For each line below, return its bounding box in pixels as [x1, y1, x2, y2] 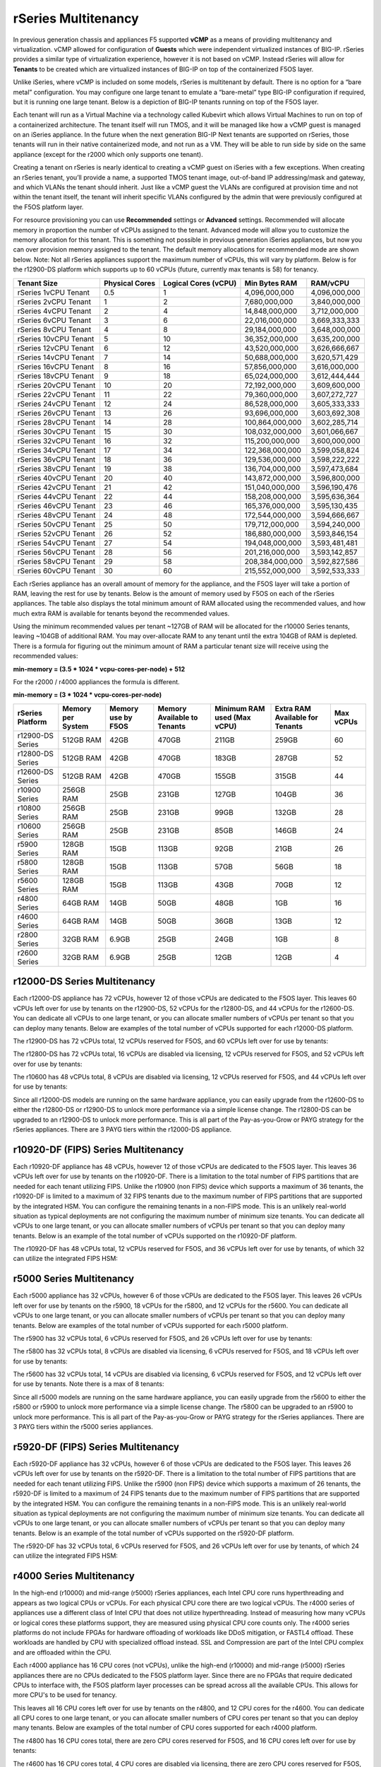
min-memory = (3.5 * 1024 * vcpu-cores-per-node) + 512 [13, 664, 186, 673]
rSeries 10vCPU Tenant [17, 334, 95, 344]
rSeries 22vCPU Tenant [17, 389, 96, 399]
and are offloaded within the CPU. [13, 1648, 112, 1657]
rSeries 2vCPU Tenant [17, 297, 92, 307]
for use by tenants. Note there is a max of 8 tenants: [13, 1380, 164, 1388]
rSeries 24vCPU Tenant [17, 399, 96, 409]
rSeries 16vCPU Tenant [17, 361, 95, 371]
